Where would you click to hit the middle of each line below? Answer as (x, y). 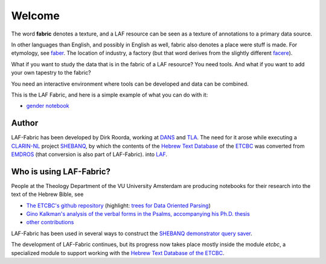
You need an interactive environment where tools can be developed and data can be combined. (130, 84)
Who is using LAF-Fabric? (61, 171)
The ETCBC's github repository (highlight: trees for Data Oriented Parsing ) (119, 206)
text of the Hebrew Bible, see (47, 194)
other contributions (50, 222)
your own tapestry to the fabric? (51, 73)
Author (25, 123)
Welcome (35, 16)
